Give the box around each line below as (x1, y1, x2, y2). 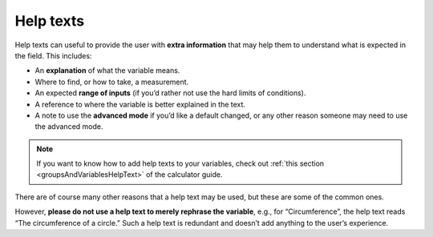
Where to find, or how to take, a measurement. (34, 77, 189, 86)
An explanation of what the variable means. (34, 66, 180, 75)
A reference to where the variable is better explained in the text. (34, 99, 246, 109)
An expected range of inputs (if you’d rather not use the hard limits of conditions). (34, 88, 306, 98)
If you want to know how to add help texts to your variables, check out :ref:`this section (36, 159, 325, 168)
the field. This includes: (14, 50, 92, 60)
